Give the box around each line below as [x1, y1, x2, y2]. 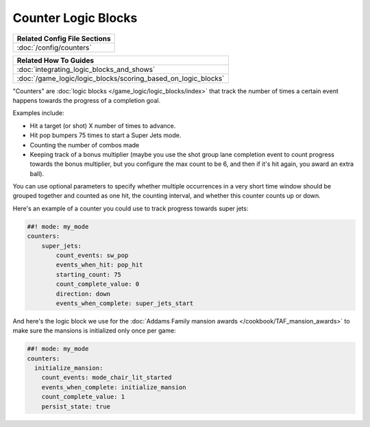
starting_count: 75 [56, 271, 121, 278]
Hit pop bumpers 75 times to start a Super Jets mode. [29, 131, 182, 140]
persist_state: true [41, 402, 111, 411]
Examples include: [12, 109, 64, 117]
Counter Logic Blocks [12, 10, 138, 25]
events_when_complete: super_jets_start [56, 299, 194, 307]
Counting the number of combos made [29, 141, 140, 149]
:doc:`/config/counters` [16, 42, 92, 52]
